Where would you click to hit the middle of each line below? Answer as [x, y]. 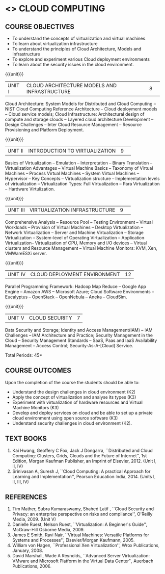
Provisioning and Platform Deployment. [45, 130]
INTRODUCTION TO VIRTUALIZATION [72, 151]
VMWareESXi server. [26, 253]
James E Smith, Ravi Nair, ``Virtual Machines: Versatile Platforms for [81, 535]
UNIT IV [17, 274]
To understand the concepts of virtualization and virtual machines [79, 38]
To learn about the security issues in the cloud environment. [73, 65]
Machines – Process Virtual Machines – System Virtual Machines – [72, 173]
